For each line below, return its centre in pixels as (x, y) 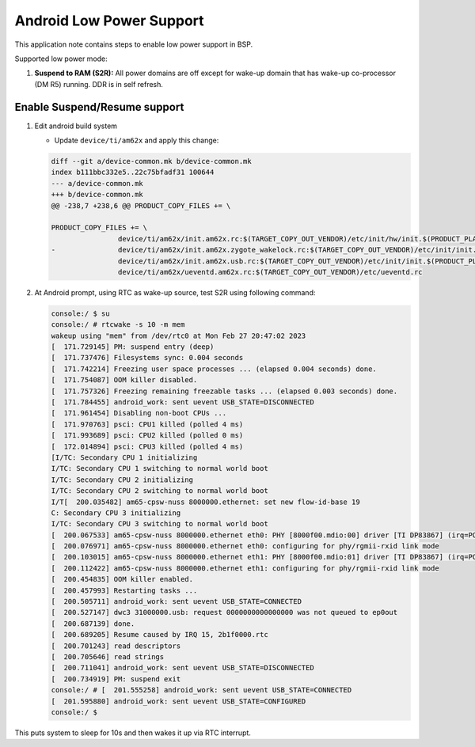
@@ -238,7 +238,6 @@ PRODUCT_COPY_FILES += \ (141, 205)
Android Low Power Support (110, 21)
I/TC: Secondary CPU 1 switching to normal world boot (160, 468)
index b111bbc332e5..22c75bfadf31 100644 (133, 173)
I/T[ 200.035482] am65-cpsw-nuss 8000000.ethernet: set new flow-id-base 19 (205, 502)
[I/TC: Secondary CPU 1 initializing (124, 457)
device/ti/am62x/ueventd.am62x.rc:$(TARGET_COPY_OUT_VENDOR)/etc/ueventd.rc (270, 272)
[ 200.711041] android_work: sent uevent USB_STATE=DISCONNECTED (182, 668)
